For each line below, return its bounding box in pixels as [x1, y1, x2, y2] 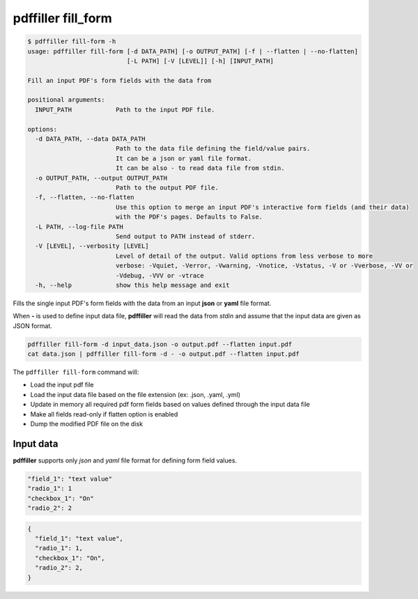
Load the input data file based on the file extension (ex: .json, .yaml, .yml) [30, 390, 240, 398]
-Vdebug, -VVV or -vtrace [115, 272, 205, 279]
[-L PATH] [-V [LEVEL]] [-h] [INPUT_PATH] [126, 56, 274, 65]
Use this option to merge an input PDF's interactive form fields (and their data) [115, 203, 410, 211]
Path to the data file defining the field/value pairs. [115, 145, 311, 153]
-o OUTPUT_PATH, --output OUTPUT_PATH [35, 174, 167, 182]
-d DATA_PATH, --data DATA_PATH [35, 135, 146, 143]
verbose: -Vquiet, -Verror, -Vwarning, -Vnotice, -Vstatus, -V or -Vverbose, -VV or [115, 262, 414, 270]
